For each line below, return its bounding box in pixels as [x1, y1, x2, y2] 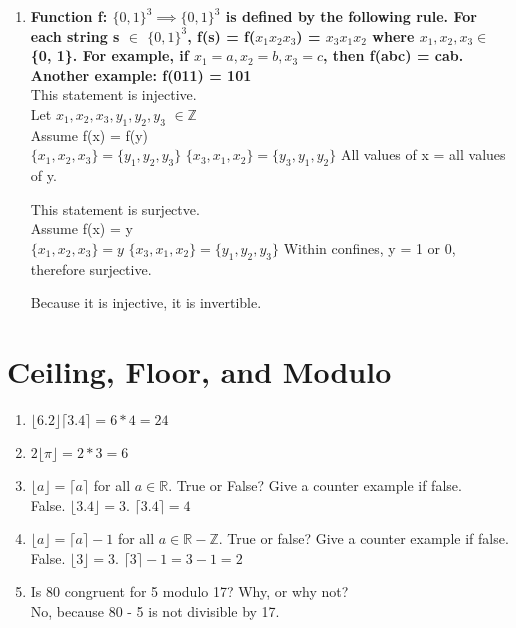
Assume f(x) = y [30, 218, 133, 239]
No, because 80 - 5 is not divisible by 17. [30, 601, 280, 622]
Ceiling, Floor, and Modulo [7, 351, 392, 392]
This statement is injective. [30, 84, 197, 105]
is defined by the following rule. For [225, 6, 477, 26]
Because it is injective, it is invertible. [30, 292, 262, 313]
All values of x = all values [340, 144, 506, 165]
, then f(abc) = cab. [323, 45, 464, 66]
